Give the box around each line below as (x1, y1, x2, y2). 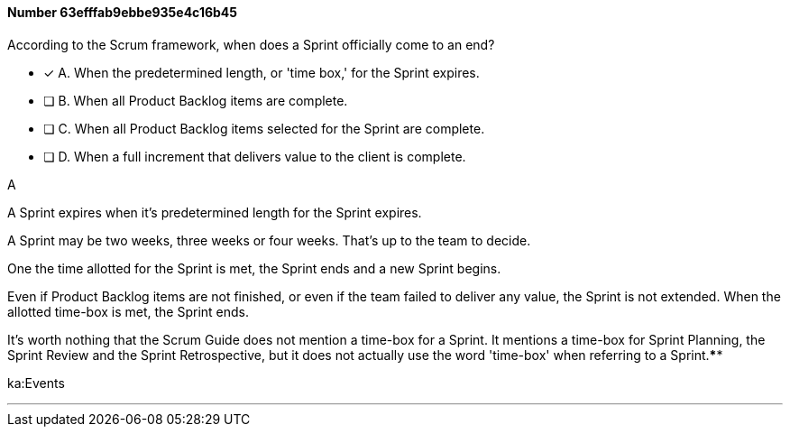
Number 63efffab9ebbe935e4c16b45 (7, 5, 238, 20)
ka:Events (7, 374, 65, 391)
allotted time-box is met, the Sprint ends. (7, 303, 250, 319)
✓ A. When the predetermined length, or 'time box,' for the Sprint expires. (43, 64, 480, 80)
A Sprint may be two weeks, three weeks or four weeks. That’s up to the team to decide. (7, 232, 531, 248)
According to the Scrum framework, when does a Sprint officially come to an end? (7, 36, 495, 52)
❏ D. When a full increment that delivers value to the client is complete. (43, 148, 466, 164)
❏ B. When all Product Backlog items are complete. (43, 92, 348, 108)
